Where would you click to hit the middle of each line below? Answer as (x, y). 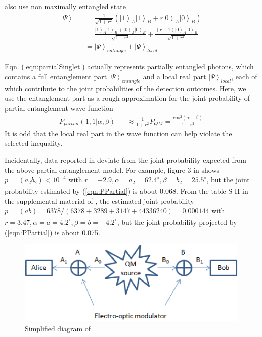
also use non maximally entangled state (65, 6)
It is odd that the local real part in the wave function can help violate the (118, 133)
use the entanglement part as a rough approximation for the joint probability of (127, 98)
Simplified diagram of (58, 328)
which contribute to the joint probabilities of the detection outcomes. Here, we (125, 88)
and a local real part (174, 76)
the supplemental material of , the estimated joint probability (99, 201)
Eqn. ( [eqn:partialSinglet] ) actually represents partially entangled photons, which (129, 67)
